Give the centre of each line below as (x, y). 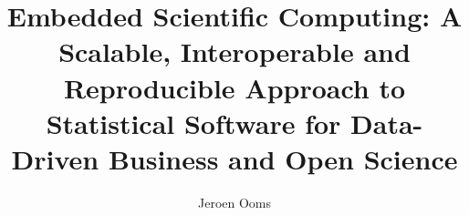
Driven (55, 158)
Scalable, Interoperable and (234, 51)
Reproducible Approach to (234, 87)
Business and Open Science (283, 158)
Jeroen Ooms (234, 202)
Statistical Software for (193, 123)
